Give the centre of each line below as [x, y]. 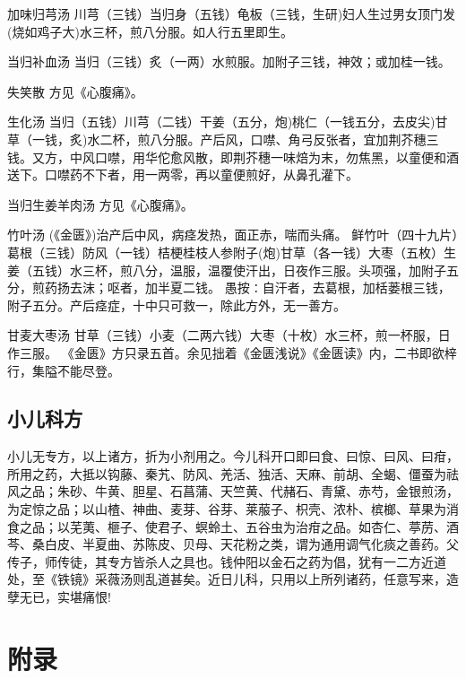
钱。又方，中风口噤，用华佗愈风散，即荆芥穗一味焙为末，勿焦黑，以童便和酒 [233, 157]
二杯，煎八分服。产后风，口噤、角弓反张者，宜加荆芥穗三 [269, 139]
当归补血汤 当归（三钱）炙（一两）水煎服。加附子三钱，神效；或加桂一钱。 [229, 61]
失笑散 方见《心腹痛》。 [75, 91]
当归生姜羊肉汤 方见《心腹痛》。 [100, 204]
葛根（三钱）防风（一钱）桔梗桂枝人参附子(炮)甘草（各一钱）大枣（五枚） [225, 252]
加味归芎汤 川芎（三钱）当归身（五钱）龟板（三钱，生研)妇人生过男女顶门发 [232, 13]
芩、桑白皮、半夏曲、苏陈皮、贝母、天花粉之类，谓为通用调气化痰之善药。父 [233, 544]
